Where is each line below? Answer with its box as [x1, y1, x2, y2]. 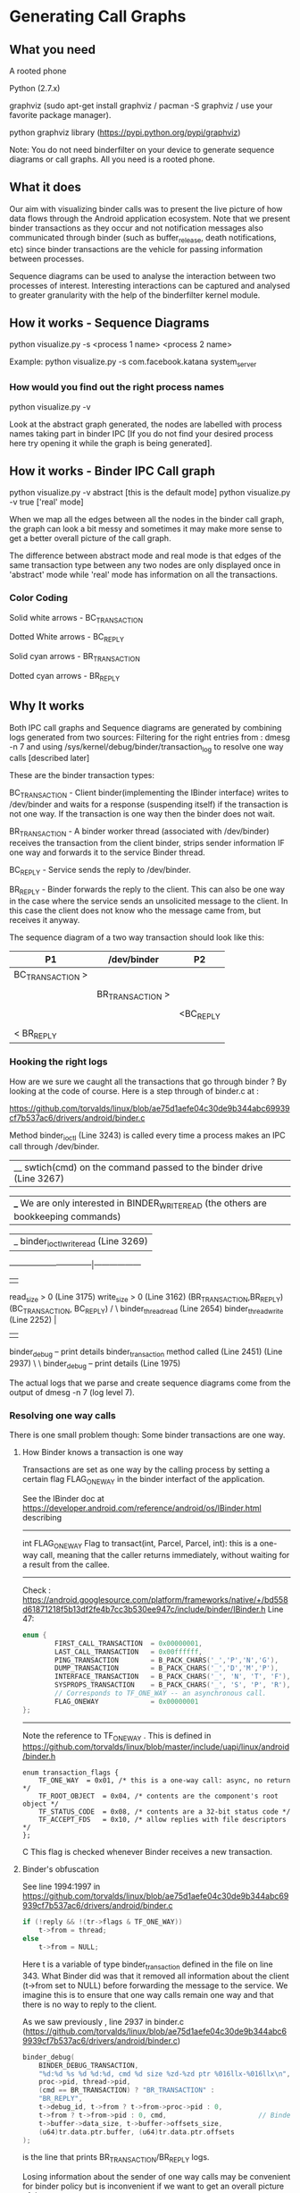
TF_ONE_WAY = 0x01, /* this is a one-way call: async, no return [38, 1776, 291, 1785]
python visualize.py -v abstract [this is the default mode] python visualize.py [9, 487, 291, 498]
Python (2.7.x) [9, 83, 61, 93]
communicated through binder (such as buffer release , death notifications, [9, 232, 277, 245]
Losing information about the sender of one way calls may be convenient [21, 2172, 291, 2182]
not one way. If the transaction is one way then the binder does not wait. [9, 809, 275, 819]
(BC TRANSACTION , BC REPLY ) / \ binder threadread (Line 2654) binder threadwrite [9, 1303, 284, 1316]
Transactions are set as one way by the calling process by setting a [21, 1464, 271, 1475]
